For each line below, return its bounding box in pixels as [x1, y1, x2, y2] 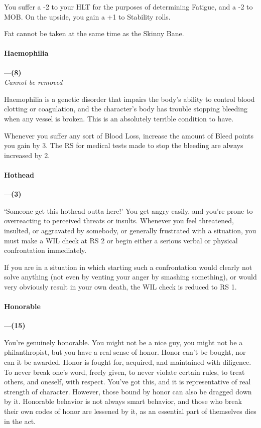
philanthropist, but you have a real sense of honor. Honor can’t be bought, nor [4, 347, 246, 357]
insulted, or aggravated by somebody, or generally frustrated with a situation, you [4, 225, 256, 235]
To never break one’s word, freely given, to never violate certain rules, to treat [4, 366, 245, 377]
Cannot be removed [4, 77, 63, 87]
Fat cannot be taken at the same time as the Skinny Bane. [4, 28, 184, 39]
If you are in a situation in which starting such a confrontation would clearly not [4, 261, 252, 272]
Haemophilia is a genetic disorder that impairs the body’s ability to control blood [4, 93, 255, 104]
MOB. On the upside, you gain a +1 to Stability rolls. [4, 11, 171, 22]
